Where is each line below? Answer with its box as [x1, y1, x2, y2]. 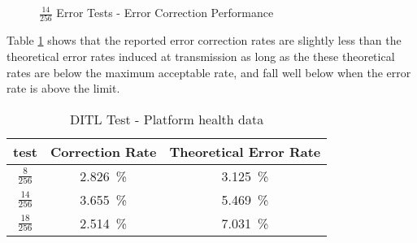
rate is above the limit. [7, 80, 120, 97]
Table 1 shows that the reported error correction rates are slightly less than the [7, 32, 402, 49]
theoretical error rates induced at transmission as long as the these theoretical [7, 47, 395, 64]
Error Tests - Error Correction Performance [56, 4, 274, 20]
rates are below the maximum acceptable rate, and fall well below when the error [7, 63, 411, 80]
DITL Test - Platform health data [70, 109, 264, 128]
